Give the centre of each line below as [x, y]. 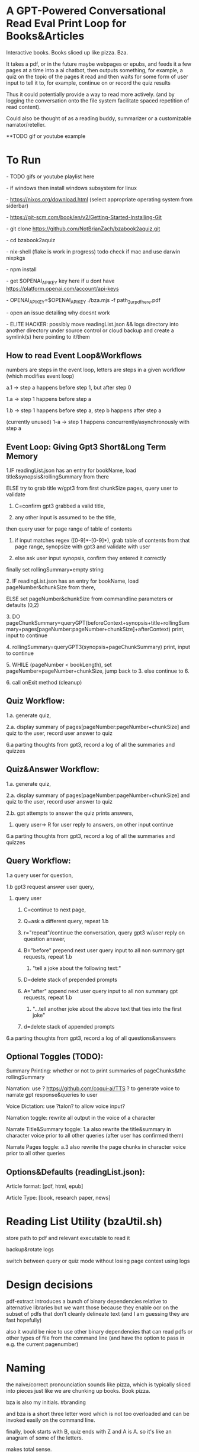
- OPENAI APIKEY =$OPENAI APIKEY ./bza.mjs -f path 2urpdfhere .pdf [84, 301]
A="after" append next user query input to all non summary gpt [101, 991]
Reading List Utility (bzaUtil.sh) [84, 1222]
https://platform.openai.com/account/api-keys [63, 288]
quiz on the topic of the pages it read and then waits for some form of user [97, 76]
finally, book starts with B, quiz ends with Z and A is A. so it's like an [89, 1431]
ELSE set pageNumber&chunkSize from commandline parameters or [90, 599]
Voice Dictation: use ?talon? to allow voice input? [66, 1106]
